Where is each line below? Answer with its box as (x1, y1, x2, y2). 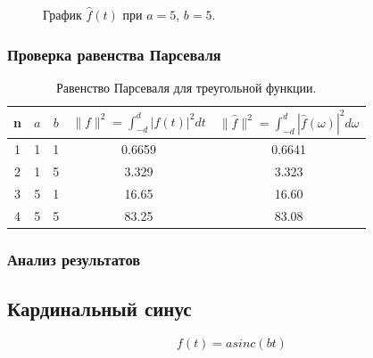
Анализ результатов (7, 248, 140, 270)
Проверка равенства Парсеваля (7, 43, 221, 65)
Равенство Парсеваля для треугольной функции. (56, 77, 317, 96)
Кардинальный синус (7, 295, 192, 322)
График (43, 5, 82, 23)
